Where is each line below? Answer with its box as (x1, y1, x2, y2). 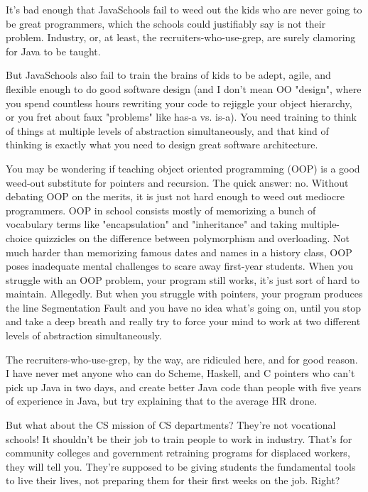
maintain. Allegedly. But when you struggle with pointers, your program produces (6, 286, 363, 301)
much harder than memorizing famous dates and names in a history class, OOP (6, 244, 352, 259)
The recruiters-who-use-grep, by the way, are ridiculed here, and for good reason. (6, 351, 358, 366)
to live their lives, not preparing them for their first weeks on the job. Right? (6, 473, 340, 488)
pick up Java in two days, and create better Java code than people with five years (6, 379, 362, 394)
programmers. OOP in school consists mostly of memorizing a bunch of (6, 202, 316, 217)
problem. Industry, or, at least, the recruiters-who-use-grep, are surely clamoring (6, 30, 356, 45)
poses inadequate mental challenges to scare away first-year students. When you (6, 258, 354, 273)
